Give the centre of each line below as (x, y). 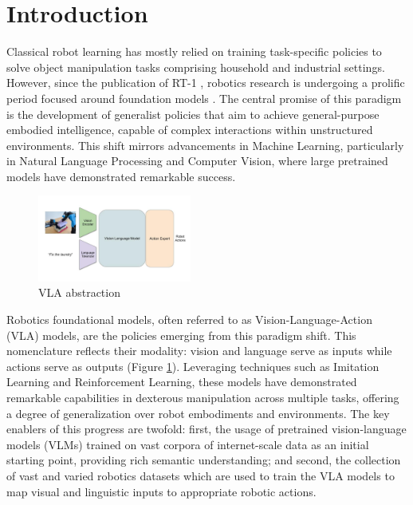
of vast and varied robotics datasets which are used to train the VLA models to (201, 475)
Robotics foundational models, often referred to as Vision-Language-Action (189, 319)
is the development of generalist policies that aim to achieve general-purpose (193, 114)
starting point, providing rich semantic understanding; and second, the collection (204, 460)
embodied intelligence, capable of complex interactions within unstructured (190, 130)
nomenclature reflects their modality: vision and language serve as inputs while (199, 351)
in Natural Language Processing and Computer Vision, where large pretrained (197, 161)
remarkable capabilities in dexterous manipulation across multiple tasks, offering (203, 397)
